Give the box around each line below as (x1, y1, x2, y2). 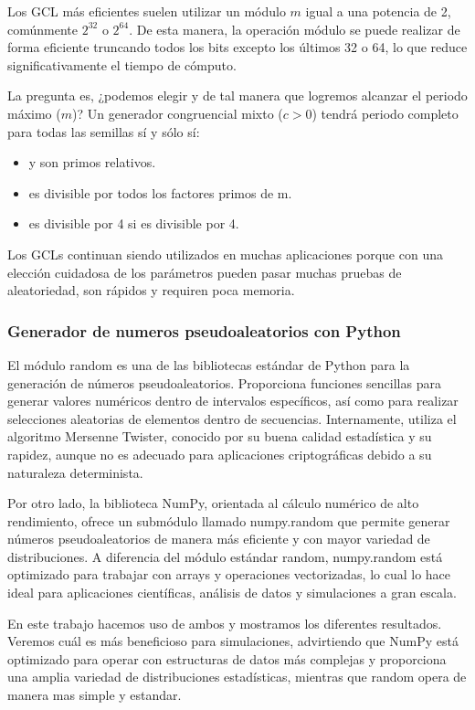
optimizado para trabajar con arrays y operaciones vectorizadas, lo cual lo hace (7, 565, 451, 584)
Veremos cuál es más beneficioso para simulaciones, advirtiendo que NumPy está (7, 631, 459, 651)
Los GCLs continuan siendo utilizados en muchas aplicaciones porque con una (7, 244, 443, 263)
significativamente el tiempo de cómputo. (7, 55, 237, 74)
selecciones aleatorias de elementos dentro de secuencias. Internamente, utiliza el (7, 408, 457, 428)
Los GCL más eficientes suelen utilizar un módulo (7, 2, 286, 20)
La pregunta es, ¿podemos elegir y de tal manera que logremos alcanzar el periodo (7, 86, 468, 105)
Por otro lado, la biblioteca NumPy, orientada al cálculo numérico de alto (7, 493, 419, 513)
